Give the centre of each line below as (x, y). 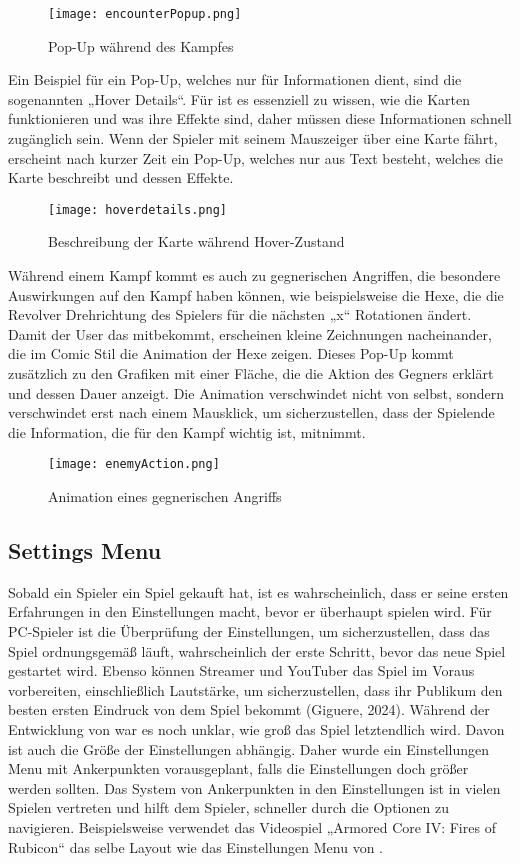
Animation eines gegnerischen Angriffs (165, 496)
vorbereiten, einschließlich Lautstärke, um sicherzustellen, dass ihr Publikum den (255, 689)
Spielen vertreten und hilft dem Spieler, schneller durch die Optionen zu (228, 807)
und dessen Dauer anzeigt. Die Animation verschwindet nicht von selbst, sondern (256, 392)
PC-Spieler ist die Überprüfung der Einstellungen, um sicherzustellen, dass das (249, 631)
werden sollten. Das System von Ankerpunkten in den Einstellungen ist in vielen (254, 787)
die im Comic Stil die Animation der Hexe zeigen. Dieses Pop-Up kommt (231, 353)
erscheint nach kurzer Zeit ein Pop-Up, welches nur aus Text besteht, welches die (255, 157)
